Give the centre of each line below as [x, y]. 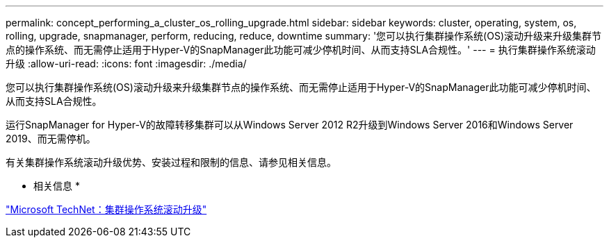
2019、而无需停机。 [51, 139]
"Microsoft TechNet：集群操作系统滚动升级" [106, 209]
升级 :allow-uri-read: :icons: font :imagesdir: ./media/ [126, 64]
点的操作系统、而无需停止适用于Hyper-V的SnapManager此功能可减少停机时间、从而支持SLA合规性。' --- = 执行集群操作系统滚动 [301, 50]
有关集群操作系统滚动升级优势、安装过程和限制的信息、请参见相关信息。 [171, 162]
